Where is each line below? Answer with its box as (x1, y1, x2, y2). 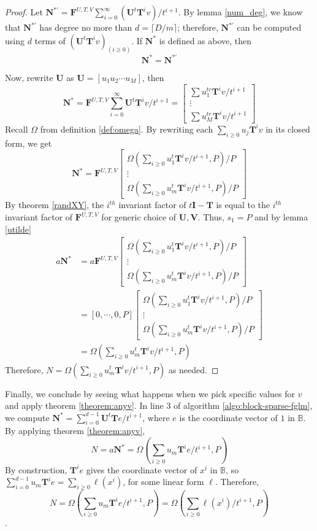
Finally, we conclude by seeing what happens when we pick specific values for (5, 387, 296, 400)
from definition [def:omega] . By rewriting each (40, 122, 213, 135)
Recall (5, 122, 28, 135)
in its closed (265, 122, 310, 135)
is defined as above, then (159, 34, 252, 47)
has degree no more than (39, 21, 132, 33)
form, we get (5, 136, 52, 149)
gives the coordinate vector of (86, 463, 197, 476)
